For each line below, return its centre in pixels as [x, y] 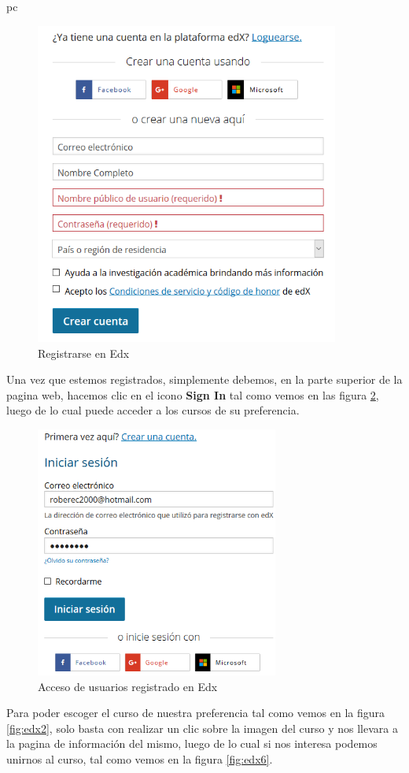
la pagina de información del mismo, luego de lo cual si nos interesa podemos [192, 743]
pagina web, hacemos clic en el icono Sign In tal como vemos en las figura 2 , [193, 394]
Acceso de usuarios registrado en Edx [128, 686]
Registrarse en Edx [84, 353]
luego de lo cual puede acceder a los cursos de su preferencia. [153, 410]
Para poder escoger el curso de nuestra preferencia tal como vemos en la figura [196, 713]
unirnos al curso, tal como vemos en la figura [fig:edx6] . [140, 758]
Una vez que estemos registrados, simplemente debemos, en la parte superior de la [204, 379]
